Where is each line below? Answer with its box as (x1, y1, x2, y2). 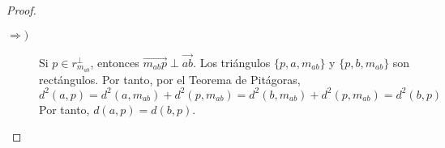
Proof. (6, 2, 36, 18)
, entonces (90, 53, 139, 70)
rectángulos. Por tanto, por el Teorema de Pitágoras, (39, 70, 301, 87)
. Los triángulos (193, 53, 271, 70)
